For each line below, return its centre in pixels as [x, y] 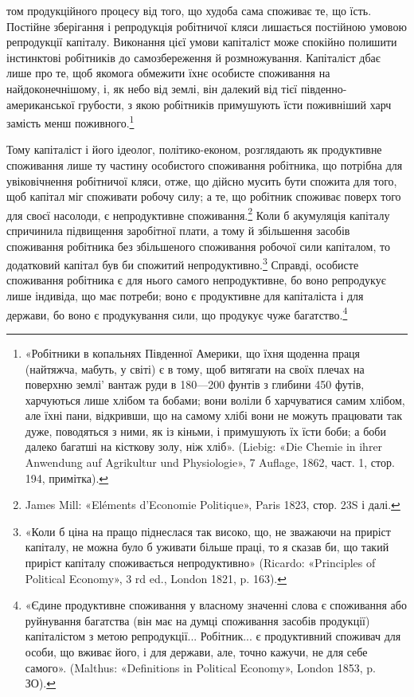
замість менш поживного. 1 [70, 121]
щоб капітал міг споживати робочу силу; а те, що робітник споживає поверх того [204, 196]
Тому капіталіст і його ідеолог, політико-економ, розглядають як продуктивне [194, 149]
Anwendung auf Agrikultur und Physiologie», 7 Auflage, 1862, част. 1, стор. [210, 462]
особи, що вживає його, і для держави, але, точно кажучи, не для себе [196, 652]
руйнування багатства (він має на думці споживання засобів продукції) [197, 620]
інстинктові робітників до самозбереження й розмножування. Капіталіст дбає [193, 57]
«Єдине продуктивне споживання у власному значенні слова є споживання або [216, 605]
